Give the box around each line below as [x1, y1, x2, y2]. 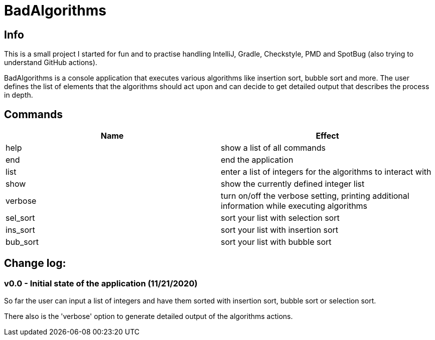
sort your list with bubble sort [221, 237, 332, 247]
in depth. [4, 91, 33, 100]
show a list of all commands [221, 143, 326, 153]
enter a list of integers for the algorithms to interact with [221, 167, 431, 177]
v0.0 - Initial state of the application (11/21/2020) [4, 278, 198, 288]
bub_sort [6, 237, 39, 247]
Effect [316, 131, 339, 141]
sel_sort [6, 213, 35, 223]
